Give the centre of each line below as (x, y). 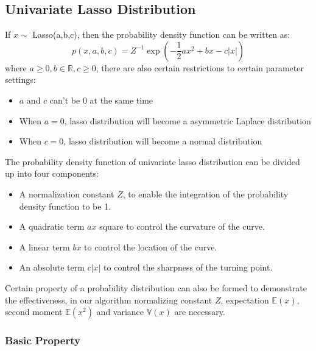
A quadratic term (52, 226)
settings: (20, 80)
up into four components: (52, 173)
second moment (34, 312)
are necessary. (200, 312)
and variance (120, 312)
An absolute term (52, 267)
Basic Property (43, 340)
